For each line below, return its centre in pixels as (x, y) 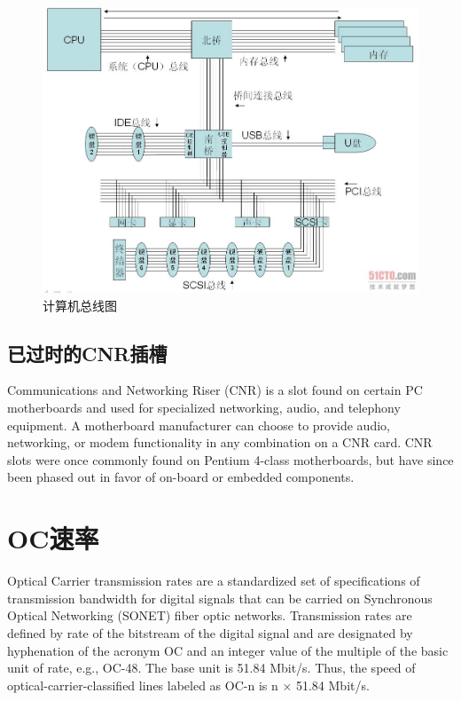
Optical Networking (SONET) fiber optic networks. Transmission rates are (210, 615)
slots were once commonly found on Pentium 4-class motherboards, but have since (230, 459)
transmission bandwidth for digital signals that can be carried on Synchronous (220, 598)
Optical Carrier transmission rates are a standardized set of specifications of (214, 581)
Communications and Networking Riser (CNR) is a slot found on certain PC (215, 390)
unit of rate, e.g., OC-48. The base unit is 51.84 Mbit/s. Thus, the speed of (211, 668)
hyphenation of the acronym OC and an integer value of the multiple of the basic (228, 650)
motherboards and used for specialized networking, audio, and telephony (204, 408)
